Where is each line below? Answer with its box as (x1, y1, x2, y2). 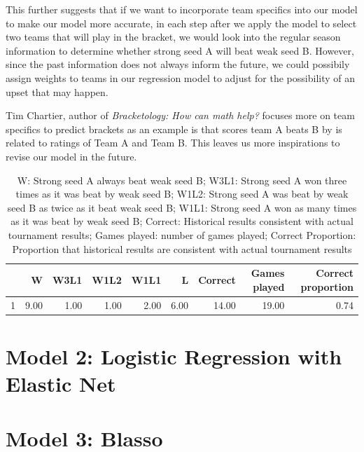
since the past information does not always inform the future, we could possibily (6, 57, 350, 71)
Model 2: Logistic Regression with (6, 341, 342, 370)
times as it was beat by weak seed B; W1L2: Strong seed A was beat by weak (15, 186, 349, 201)
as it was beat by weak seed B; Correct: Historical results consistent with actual (10, 214, 353, 228)
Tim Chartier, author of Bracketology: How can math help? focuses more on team (6, 108, 355, 123)
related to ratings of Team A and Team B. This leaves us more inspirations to (6, 135, 340, 150)
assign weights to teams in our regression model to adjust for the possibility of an (6, 70, 355, 85)
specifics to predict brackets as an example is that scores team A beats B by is (6, 121, 342, 136)
